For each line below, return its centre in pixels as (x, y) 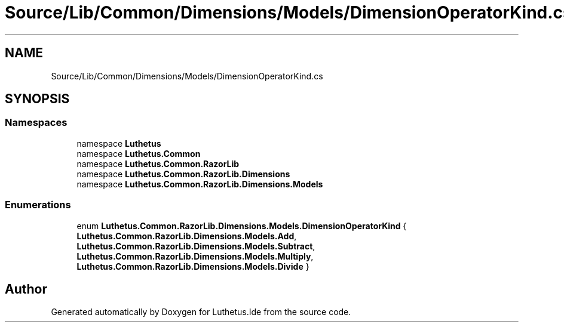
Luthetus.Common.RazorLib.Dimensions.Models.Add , (187, 236)
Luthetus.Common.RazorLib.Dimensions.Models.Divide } (193, 266)
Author (26, 289)
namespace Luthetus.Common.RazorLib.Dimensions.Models (200, 184)
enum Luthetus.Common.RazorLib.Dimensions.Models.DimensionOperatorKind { (242, 226)
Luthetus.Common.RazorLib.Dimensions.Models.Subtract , (196, 246)
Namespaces (36, 123)
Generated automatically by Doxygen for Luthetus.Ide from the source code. (201, 312)
